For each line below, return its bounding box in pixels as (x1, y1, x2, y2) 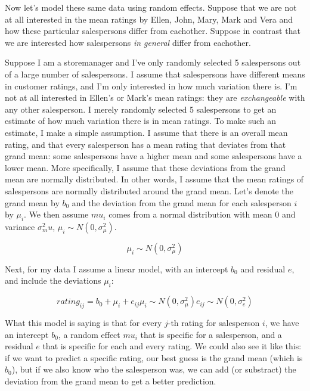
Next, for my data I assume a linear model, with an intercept (5, 262, 228, 275)
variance (5, 220, 35, 232)
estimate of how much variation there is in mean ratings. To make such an (5, 114, 276, 127)
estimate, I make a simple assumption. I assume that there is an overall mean (5, 126, 288, 138)
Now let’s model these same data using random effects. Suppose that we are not (5, 1, 297, 13)
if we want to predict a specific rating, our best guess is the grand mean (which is (5, 351, 303, 364)
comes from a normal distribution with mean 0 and (108, 208, 296, 221)
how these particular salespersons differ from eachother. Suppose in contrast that (5, 24, 300, 37)
